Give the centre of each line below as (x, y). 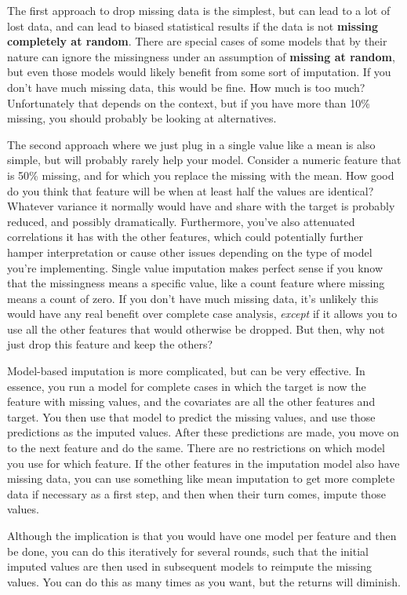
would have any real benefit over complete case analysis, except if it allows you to (202, 314)
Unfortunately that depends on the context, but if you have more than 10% (189, 102)
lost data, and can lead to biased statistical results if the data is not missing (193, 26)
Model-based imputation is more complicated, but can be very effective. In (186, 371)
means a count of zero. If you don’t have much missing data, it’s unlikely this (193, 298)
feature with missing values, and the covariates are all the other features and (191, 402)
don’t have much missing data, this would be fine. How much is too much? (186, 87)
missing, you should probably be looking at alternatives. (142, 118)
